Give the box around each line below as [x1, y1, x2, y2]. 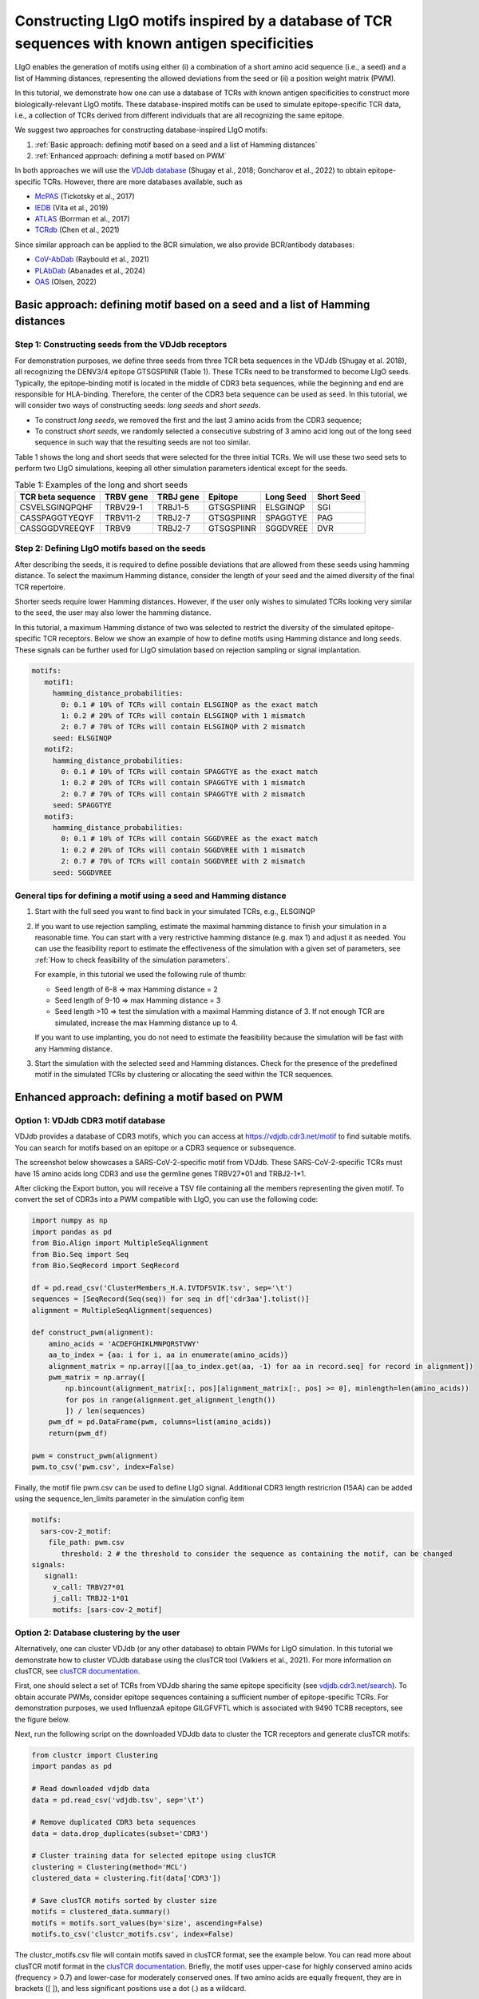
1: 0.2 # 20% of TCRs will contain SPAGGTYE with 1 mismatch [61, 778, 306, 788]
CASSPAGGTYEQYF [19, 513, 95, 524]
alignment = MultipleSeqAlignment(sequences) [31, 1306, 213, 1315]
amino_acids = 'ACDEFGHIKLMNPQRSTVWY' [48, 1339, 200, 1348]
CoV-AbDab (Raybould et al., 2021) [34, 254, 149, 264]
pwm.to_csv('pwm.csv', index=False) [31, 1462, 176, 1471]
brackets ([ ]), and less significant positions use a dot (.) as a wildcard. [14, 1984, 247, 1993]
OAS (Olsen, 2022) [34, 277, 97, 286]
